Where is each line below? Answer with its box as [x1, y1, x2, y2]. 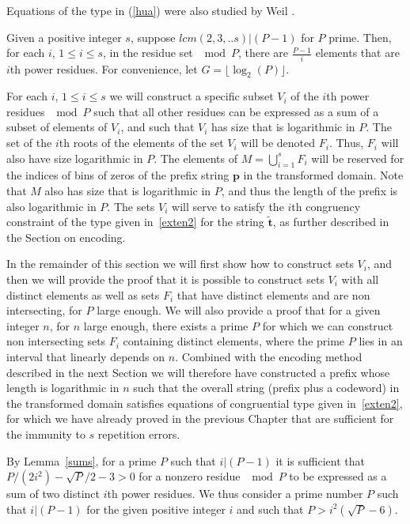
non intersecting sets [6, 333, 106, 349]
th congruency [291, 198, 361, 214]
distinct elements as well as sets [6, 286, 160, 303]
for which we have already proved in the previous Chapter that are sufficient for [6, 410, 394, 427]
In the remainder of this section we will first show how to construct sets [6, 255, 354, 272]
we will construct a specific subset [109, 88, 274, 104]
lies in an [359, 333, 403, 349]
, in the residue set [103, 44, 193, 61]
